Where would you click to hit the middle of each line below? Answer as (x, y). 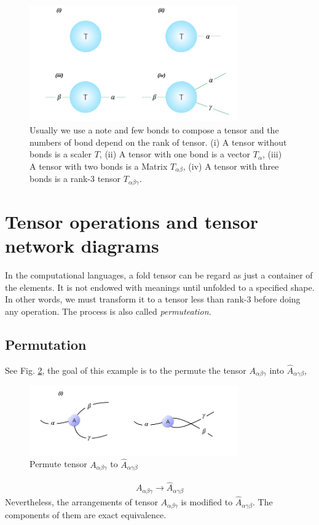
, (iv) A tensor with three (231, 166)
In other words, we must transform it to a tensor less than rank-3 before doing (153, 299)
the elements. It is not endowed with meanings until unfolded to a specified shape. (160, 287)
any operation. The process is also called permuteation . (108, 311)
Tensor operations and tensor (132, 221)
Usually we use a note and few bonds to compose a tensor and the (154, 130)
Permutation (46, 344)
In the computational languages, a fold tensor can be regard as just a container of (159, 275)
